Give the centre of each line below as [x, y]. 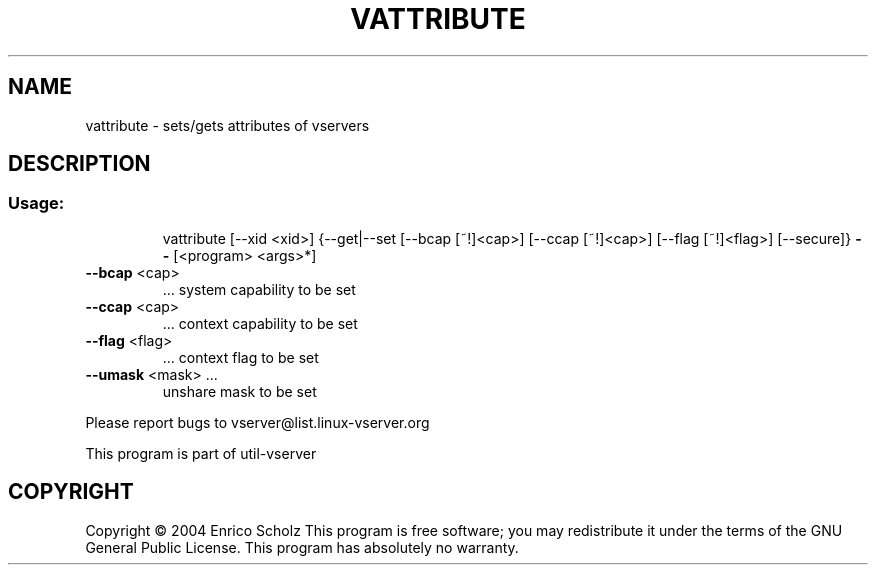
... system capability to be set [259, 289]
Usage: [36, 203]
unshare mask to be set [239, 391]
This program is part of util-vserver [201, 453]
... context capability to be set [260, 323]
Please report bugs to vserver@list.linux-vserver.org [257, 422]
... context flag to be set [240, 357]
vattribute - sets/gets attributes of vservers [227, 125]
